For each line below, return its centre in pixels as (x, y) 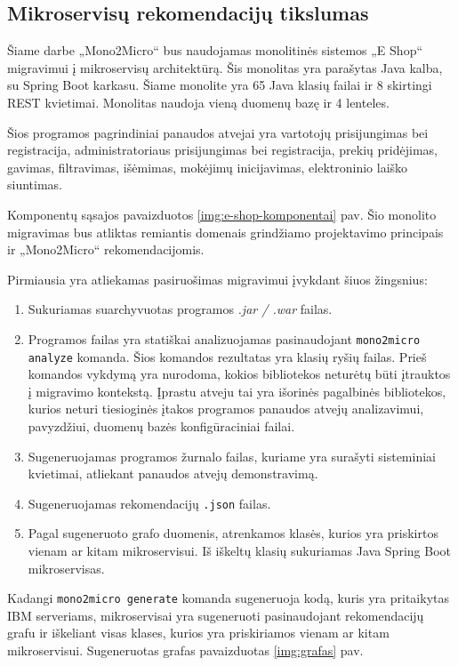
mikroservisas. (66, 568)
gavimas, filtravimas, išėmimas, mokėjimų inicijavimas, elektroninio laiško (208, 167)
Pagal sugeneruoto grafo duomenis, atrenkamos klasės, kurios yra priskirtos (233, 533)
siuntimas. (35, 185)
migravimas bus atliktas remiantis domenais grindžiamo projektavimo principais (225, 232)
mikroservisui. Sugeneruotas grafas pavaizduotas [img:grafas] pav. (185, 650)
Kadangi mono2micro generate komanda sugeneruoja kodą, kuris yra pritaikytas (228, 598)
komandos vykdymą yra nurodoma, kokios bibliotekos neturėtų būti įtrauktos (239, 374)
